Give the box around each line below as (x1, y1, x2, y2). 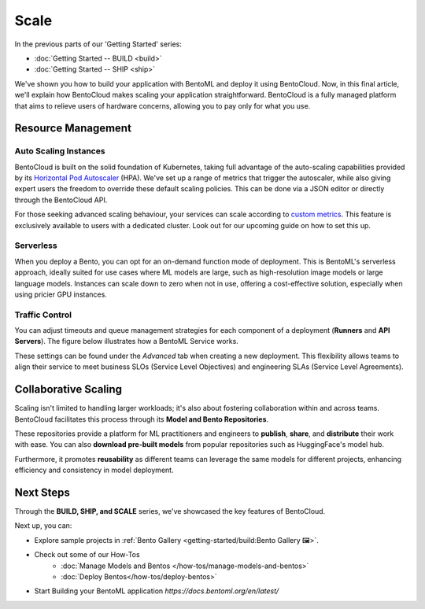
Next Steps (14, 485, 70, 499)
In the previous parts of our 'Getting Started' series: (14, 39, 183, 49)
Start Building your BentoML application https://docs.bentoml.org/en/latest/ (34, 586, 279, 596)
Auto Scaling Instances (14, 146, 105, 157)
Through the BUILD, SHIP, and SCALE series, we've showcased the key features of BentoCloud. (14, 507, 326, 515)
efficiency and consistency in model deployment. (14, 465, 174, 475)
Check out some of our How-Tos (34, 550, 141, 559)
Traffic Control (14, 309, 72, 320)
